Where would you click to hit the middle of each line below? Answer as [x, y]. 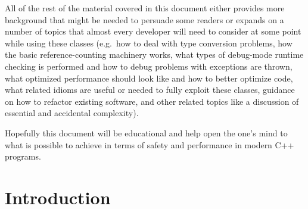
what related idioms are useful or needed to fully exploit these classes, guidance [150, 90]
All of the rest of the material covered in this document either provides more [145, 8]
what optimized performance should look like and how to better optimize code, [149, 78]
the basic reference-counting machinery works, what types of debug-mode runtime [154, 54]
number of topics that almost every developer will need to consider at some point [153, 31]
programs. [23, 156]
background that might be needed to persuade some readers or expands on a [144, 19]
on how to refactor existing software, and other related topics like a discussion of [152, 101]
